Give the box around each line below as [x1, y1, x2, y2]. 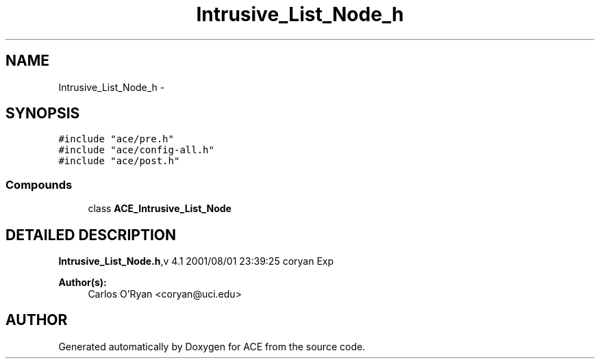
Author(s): [58, 276, 107, 289]
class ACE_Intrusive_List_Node [88, 203, 232, 215]
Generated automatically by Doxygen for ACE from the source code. [58, 340, 366, 352]
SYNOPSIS [5, 105, 80, 122]
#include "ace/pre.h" [58, 133, 174, 145]
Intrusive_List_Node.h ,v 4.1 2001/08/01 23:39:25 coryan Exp [58, 255, 334, 268]
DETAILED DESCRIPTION [5, 226, 177, 244]
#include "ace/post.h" [58, 155, 180, 167]
